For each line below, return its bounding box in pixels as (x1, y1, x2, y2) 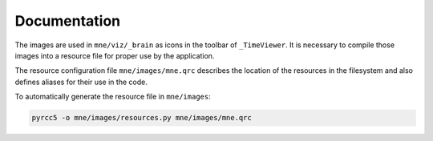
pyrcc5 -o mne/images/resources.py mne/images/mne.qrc (31, 113, 252, 123)
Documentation (14, 12, 121, 30)
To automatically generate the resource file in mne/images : (14, 92, 212, 102)
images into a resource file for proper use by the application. (14, 50, 215, 60)
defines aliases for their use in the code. (14, 77, 148, 87)
